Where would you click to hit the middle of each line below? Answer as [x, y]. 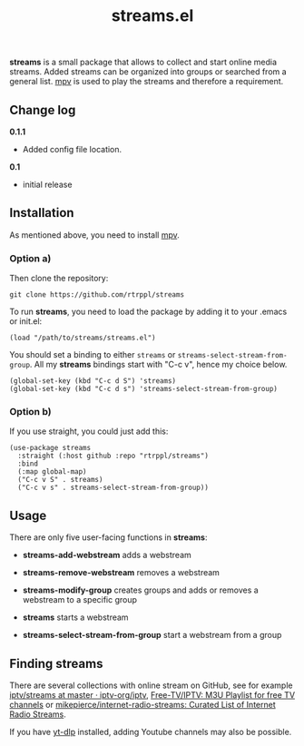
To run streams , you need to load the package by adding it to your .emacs [148, 312]
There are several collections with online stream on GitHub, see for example [151, 685]
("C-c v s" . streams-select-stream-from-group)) [113, 488]
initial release [47, 184]
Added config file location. [72, 149]
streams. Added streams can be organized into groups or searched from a [148, 72]
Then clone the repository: [59, 279]
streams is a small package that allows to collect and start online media [143, 62]
